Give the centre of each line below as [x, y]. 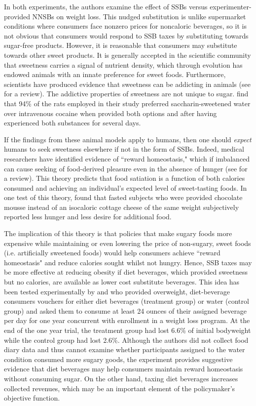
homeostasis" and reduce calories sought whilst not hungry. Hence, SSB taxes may [128, 262]
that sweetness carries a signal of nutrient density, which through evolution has [123, 64]
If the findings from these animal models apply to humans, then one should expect [128, 139]
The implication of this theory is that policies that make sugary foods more [118, 233]
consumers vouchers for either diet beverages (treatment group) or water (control [127, 301]
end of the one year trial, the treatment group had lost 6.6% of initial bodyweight [128, 330]
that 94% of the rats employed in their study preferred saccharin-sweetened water [127, 103]
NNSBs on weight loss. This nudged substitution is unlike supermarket [139, 16]
